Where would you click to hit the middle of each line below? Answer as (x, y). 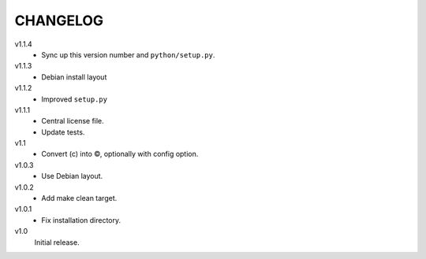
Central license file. (73, 121)
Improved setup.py (75, 99)
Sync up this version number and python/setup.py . (128, 54)
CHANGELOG (59, 20)
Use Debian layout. (72, 176)
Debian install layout (74, 77)
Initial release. (57, 242)
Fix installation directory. (81, 220)
